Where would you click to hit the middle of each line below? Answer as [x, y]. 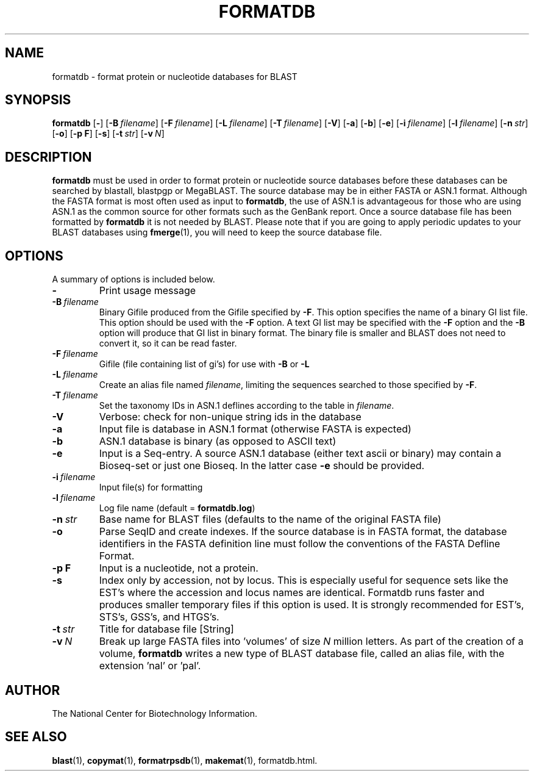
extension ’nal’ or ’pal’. [150, 666]
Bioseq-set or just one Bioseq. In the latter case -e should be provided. [262, 466]
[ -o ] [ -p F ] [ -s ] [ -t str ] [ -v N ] [108, 134]
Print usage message [148, 291]
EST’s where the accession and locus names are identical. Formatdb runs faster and [292, 593]
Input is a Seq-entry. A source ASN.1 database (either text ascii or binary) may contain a [300, 454]
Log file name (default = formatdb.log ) [177, 508]
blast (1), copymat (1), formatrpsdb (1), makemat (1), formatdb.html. [185, 760]
